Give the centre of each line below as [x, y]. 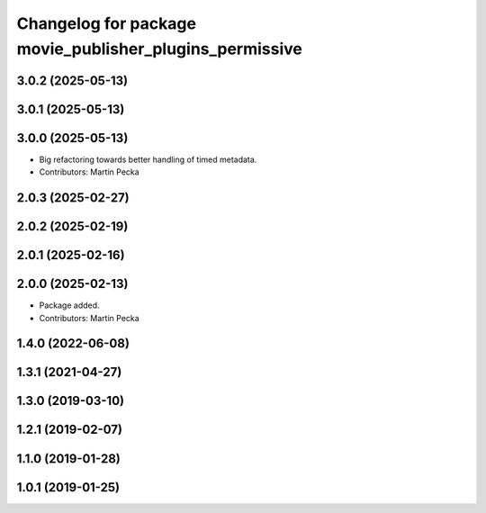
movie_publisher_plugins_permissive [160, 49]
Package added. [69, 305]
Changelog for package [107, 23]
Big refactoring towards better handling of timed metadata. [148, 159]
